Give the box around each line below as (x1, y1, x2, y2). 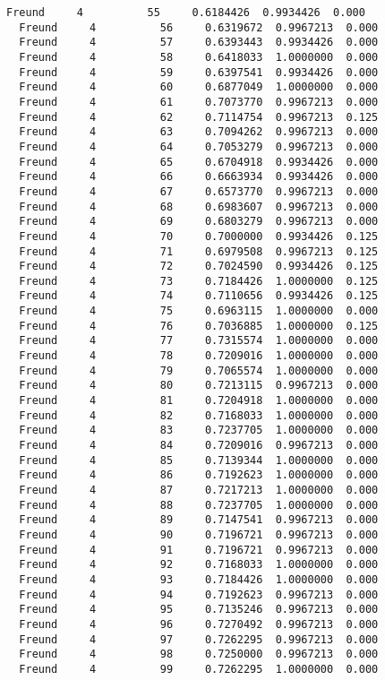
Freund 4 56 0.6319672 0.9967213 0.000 (19, 21, 379, 34)
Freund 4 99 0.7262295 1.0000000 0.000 (19, 662, 379, 676)
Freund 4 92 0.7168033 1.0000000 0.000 (19, 558, 379, 572)
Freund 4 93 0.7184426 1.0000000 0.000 (19, 572, 379, 586)
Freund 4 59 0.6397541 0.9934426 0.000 (19, 65, 379, 79)
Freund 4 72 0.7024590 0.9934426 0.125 (19, 260, 379, 273)
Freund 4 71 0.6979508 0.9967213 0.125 (19, 245, 379, 258)
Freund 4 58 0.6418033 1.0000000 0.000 (19, 50, 379, 64)
